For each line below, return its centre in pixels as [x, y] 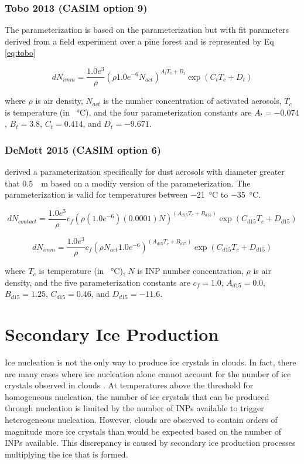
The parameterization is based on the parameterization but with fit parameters [147, 30]
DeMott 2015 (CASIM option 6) [83, 149]
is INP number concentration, [190, 271]
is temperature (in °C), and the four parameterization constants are [128, 112]
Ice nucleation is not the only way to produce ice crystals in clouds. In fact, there [151, 362]
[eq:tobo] [20, 53]
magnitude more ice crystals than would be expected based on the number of [143, 431]
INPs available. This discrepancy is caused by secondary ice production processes [150, 443]
